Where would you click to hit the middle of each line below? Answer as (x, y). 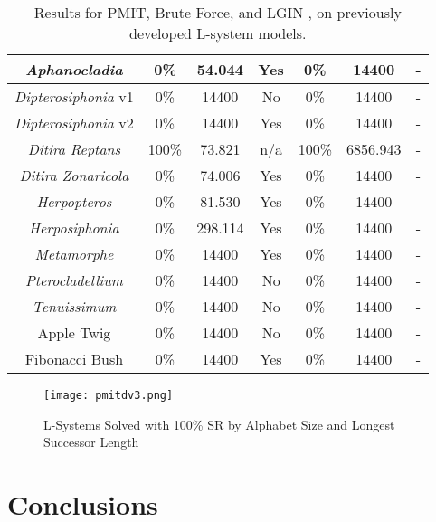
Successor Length (91, 442)
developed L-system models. (218, 33)
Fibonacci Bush (74, 359)
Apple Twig (74, 332)
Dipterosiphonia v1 (74, 96)
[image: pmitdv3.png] (109, 395)
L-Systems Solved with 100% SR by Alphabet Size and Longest (219, 424)
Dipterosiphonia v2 (74, 123)
